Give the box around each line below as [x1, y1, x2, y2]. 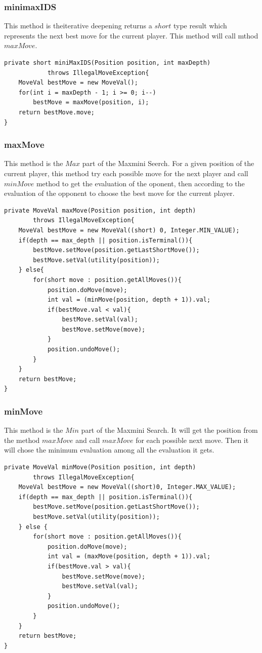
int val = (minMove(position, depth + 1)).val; [47, 296, 211, 304]
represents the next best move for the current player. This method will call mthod [4, 30, 258, 40]
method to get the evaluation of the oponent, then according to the [36, 178, 245, 188]
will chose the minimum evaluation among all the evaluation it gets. [4, 444, 214, 455]
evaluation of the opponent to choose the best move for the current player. [4, 188, 235, 198]
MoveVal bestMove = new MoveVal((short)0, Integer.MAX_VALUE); [18, 483, 236, 491]
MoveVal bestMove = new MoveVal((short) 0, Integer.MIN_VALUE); [18, 226, 240, 234]
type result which [173, 20, 227, 31]
